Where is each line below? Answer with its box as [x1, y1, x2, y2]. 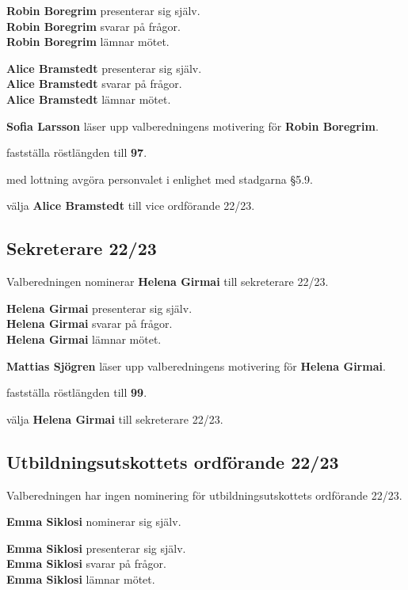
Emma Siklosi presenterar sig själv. [6, 539, 186, 556]
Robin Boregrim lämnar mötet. [6, 33, 170, 50]
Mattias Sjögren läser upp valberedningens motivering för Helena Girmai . [6, 357, 386, 374]
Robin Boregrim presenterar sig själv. [6, 2, 200, 18]
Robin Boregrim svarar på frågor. [6, 17, 181, 34]
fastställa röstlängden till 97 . [6, 144, 147, 161]
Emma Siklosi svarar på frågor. [6, 555, 166, 572]
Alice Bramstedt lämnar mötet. [6, 90, 171, 107]
